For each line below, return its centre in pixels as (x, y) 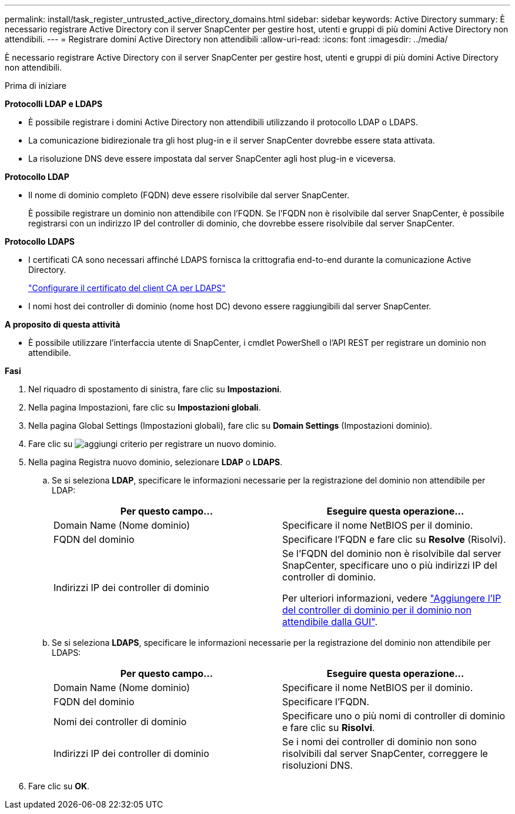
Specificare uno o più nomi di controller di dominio (394, 716)
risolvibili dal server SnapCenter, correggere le (385, 753)
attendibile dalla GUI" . (330, 622)
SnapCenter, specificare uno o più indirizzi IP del (390, 565)
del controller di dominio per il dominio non (377, 610)
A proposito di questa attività (63, 324)
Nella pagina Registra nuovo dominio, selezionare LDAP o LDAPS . (155, 462)
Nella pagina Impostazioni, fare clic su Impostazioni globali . (145, 407)
